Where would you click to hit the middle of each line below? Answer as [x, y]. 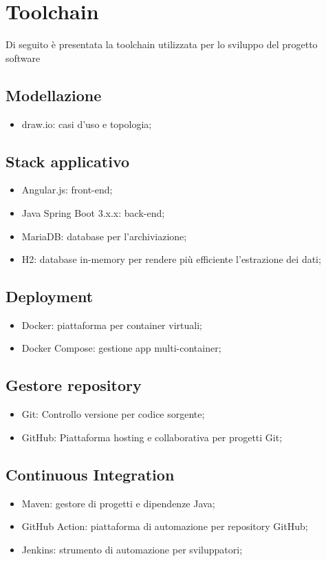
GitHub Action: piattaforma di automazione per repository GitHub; [165, 526]
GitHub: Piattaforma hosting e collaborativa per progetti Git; [152, 437]
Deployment [50, 296]
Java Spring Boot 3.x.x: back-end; [93, 212]
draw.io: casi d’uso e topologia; [87, 124]
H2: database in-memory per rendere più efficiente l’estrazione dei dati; [171, 259]
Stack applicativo [68, 161]
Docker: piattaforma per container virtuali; [112, 325]
